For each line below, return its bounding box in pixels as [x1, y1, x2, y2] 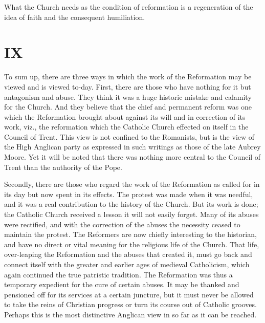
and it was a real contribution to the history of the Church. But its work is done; [4, 199, 258, 209]
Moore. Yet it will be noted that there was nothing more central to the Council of [4, 152, 261, 162]
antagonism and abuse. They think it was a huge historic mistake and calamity [4, 91, 252, 102]
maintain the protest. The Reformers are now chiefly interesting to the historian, [4, 229, 257, 240]
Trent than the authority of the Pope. [4, 161, 122, 172]
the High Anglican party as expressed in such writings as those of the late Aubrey [4, 141, 261, 152]
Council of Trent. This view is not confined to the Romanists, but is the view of [4, 131, 255, 142]
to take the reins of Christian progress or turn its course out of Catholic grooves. [4, 299, 257, 310]
